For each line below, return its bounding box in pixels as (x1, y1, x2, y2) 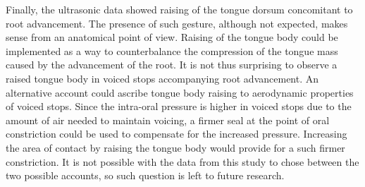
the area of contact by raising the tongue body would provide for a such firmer (6, 140, 345, 155)
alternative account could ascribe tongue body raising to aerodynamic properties (6, 85, 354, 99)
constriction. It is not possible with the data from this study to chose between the (6, 154, 359, 169)
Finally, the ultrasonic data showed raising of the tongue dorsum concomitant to (6, 2, 353, 16)
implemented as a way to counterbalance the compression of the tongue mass (6, 43, 338, 58)
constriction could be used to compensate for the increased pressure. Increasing (6, 126, 347, 141)
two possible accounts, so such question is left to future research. (6, 168, 285, 183)
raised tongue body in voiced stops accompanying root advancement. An (6, 71, 319, 85)
